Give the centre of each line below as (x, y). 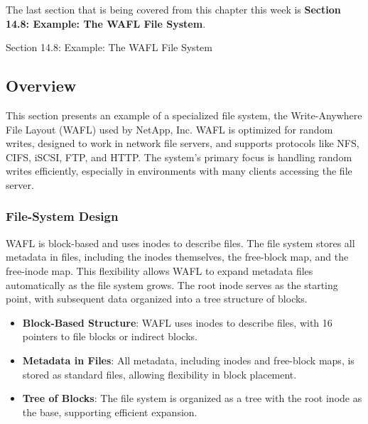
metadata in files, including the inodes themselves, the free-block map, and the (177, 257)
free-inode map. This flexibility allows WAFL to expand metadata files (159, 270)
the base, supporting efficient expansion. (110, 412)
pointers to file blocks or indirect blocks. (110, 336)
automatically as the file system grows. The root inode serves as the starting (172, 284)
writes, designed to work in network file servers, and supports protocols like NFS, (183, 143)
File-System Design (62, 216)
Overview (41, 86)
